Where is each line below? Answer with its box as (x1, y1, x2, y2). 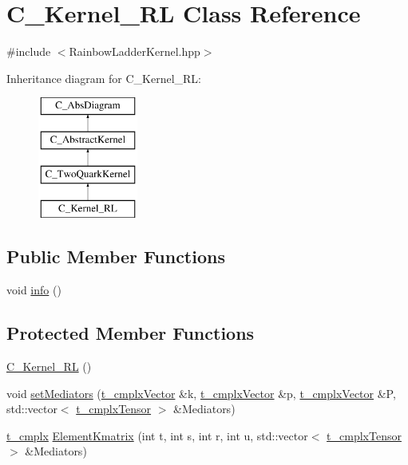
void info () (6, 282, 61, 298)
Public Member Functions (6, 244, 225, 269)
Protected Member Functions (6, 321, 255, 345)
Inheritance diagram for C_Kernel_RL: (6, 69, 202, 86)
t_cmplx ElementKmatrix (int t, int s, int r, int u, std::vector (6, 427, 308, 443)
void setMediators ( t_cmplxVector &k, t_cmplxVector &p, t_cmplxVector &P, (6, 384, 396, 401)
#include (6, 43, 51, 60)
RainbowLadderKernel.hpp (69, 43, 200, 60)
